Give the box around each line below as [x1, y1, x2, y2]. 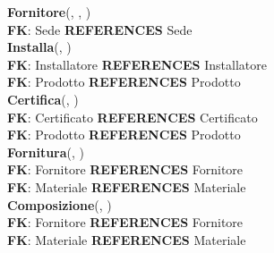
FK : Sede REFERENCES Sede [7, 20, 193, 38]
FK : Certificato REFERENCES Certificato [7, 107, 258, 126]
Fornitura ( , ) [7, 142, 85, 161]
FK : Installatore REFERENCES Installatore [7, 55, 267, 73]
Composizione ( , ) [7, 195, 112, 214]
